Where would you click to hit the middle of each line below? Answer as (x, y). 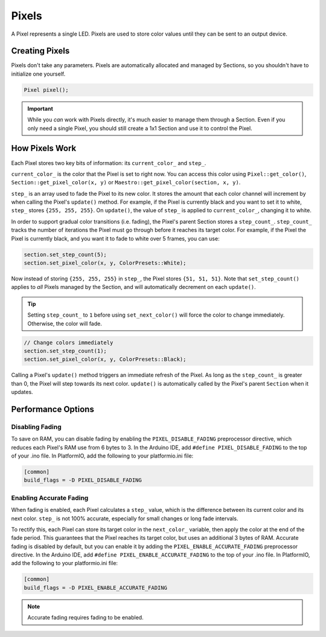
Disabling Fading (36, 427)
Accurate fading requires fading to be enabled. (86, 618)
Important (40, 108)
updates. (22, 392)
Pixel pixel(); (46, 90)
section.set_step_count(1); (65, 351)
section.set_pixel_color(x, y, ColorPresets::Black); (105, 359)
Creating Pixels (40, 51)
